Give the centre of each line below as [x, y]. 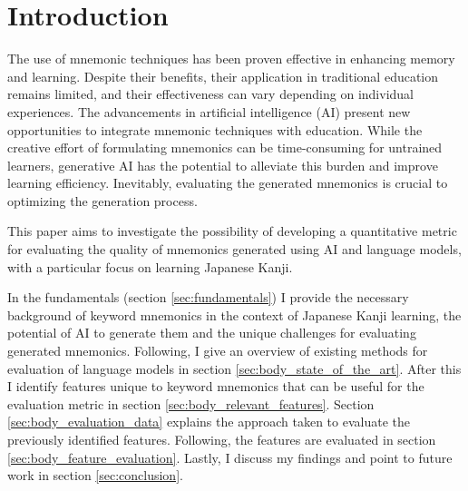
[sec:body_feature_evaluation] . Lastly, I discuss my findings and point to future [230, 457]
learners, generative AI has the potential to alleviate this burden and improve [223, 165]
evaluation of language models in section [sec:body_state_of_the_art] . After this [234, 368]
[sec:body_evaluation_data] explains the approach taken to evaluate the [209, 422]
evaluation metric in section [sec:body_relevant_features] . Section [191, 403]
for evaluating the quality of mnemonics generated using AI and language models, [234, 249]
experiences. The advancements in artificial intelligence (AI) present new [209, 111]
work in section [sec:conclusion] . [95, 475]
